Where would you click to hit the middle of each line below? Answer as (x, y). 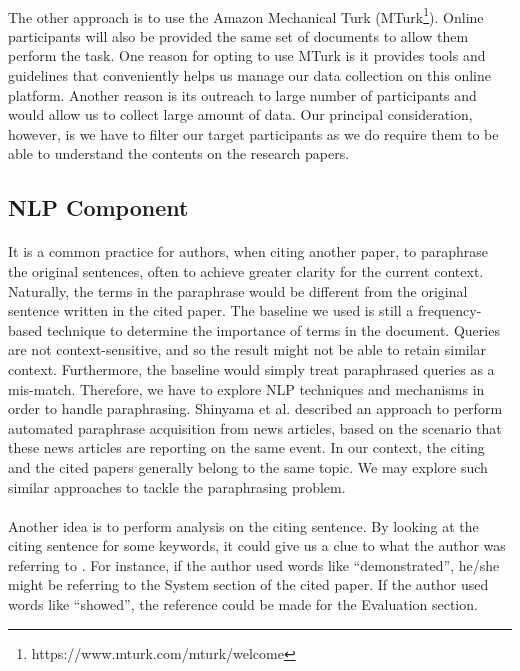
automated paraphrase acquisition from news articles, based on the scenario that (255, 427)
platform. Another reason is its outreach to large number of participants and (242, 94)
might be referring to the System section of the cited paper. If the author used (248, 584)
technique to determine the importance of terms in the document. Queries (273, 329)
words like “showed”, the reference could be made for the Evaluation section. (243, 604)
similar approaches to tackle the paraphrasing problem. (177, 486)
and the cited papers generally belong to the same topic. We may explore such (248, 466)
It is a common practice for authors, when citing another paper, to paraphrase (248, 251)
